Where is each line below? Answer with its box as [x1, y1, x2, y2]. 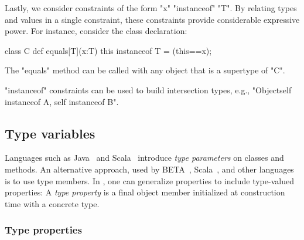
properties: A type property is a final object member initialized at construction [5, 186, 285, 198]
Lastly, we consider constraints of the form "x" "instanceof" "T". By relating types [5, 2, 297, 13]
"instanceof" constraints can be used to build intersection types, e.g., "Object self [5, 83, 292, 96]
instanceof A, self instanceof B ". [5, 95, 119, 107]
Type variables [5, 124, 95, 142]
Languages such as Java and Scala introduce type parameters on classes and [5, 151, 284, 164]
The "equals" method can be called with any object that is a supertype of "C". [5, 64, 285, 76]
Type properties [5, 222, 82, 237]
